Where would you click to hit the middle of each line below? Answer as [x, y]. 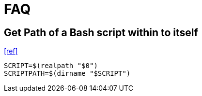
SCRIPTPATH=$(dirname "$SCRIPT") [67, 74]
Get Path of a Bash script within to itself [101, 32]
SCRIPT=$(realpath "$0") [51, 66]
